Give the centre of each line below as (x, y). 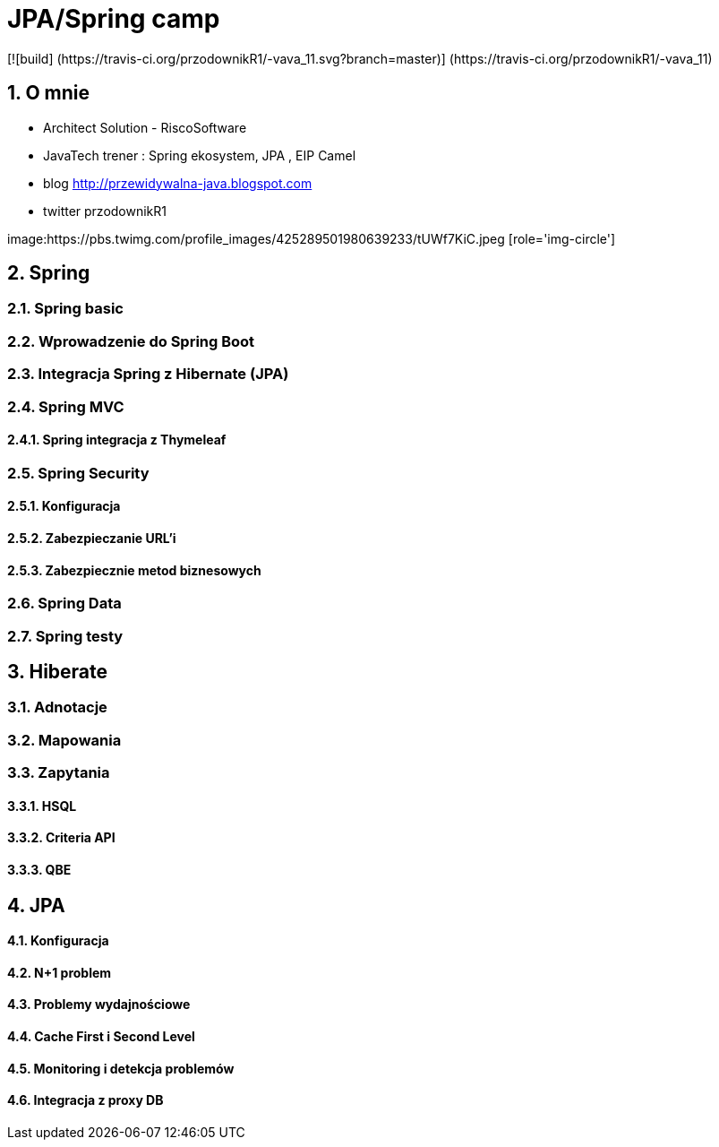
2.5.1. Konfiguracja (64, 506)
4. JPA (36, 905)
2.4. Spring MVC (66, 406)
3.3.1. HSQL (42, 806)
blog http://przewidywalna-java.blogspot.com (178, 183)
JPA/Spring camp (114, 19)
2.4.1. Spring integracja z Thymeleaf (117, 440)
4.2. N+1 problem (60, 972)
